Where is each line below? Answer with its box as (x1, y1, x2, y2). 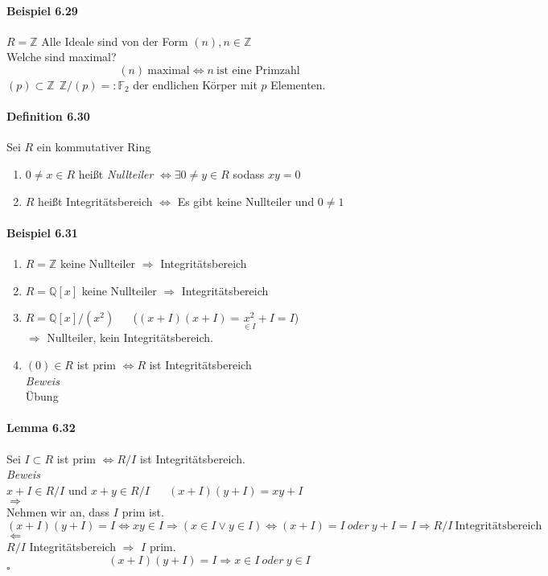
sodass (233, 165, 265, 182)
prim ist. (122, 504, 164, 520)
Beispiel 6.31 (6, 224, 78, 241)
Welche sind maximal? (6, 48, 117, 65)
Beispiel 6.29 (6, 2, 78, 19)
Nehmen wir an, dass (6, 504, 110, 520)
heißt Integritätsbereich (38, 192, 153, 209)
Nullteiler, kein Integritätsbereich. (47, 329, 213, 346)
